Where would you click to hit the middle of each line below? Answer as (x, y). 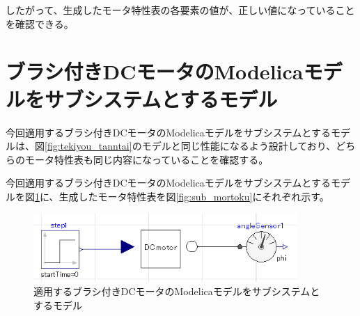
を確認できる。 (40, 23)
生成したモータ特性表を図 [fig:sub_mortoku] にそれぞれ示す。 (194, 196)
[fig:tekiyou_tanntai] (88, 146)
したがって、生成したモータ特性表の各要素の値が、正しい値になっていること (180, 10)
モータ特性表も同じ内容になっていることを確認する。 (147, 159)
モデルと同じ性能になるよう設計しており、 (239, 146)
